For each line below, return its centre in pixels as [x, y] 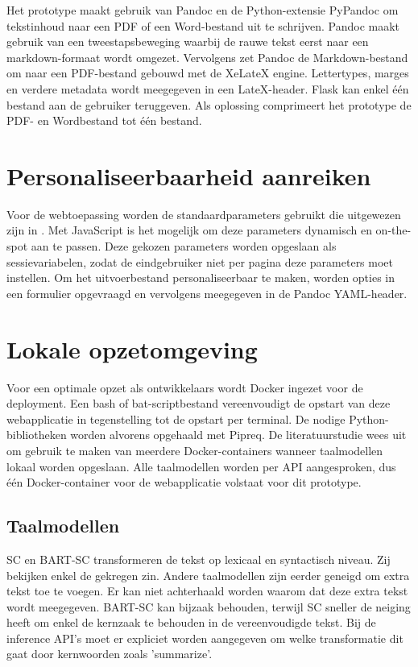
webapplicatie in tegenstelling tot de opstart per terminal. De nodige [176, 418]
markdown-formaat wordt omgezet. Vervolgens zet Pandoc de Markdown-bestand [207, 57]
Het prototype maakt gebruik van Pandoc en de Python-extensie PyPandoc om [203, 10]
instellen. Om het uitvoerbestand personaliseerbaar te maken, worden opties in [201, 278]
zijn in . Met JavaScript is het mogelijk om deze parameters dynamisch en [189, 230]
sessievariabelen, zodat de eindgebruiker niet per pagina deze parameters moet [200, 261]
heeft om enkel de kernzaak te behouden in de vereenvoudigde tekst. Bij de [191, 622]
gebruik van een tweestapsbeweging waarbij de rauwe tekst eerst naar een [188, 41]
